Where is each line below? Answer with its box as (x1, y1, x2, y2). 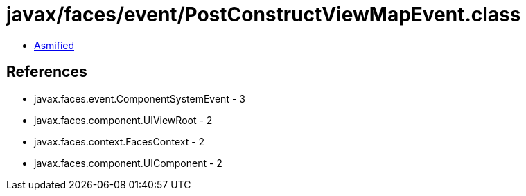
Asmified (34, 39, 75, 51)
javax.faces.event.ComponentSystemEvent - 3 (34, 92, 245, 105)
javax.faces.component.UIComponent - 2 (34, 157, 222, 169)
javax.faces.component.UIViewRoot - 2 (34, 114, 213, 126)
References (6, 63, 87, 81)
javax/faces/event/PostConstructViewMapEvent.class (6, 3, 521, 26)
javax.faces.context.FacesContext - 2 (34, 135, 205, 148)
